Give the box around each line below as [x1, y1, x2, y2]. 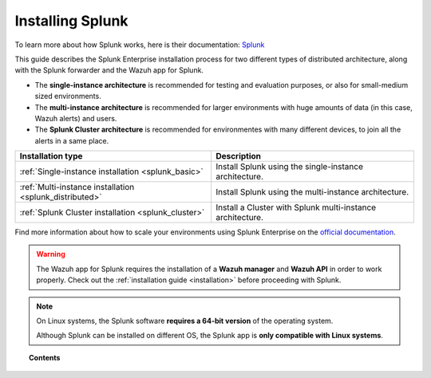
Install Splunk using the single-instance [215, 161, 363, 172]
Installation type [19, 151, 83, 162]
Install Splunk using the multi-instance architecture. [215, 187, 409, 198]
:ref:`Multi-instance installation [19, 182, 135, 193]
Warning [36, 250, 65, 259]
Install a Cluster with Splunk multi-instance [215, 202, 377, 213]
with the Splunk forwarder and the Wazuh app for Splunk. [14, 65, 204, 75]
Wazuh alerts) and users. [34, 113, 117, 123]
